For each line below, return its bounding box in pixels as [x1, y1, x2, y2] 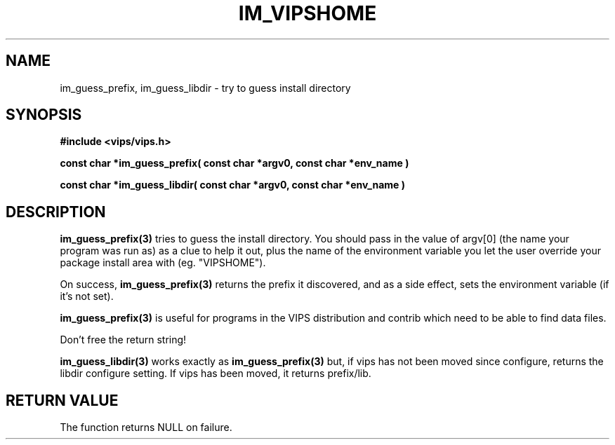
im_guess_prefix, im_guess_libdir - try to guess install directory [60, 81, 351, 94]
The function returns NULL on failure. [60, 421, 232, 434]
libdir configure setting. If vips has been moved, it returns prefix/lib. [60, 367, 371, 380]
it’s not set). [60, 290, 114, 303]
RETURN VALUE [6, 391, 119, 409]
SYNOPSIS [6, 106, 82, 124]
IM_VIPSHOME [238, 1, 377, 25]
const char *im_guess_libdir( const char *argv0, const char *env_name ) [60, 179, 406, 191]
